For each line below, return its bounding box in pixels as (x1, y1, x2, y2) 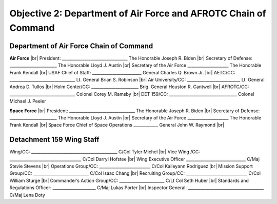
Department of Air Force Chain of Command (9, 42, 153, 50)
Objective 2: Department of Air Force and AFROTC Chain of (9, 8, 266, 19)
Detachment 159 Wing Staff (9, 135, 100, 144)
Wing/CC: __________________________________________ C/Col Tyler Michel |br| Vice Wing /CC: (9, 149, 200, 155)
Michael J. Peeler (9, 98, 46, 105)
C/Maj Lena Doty (9, 192, 46, 198)
